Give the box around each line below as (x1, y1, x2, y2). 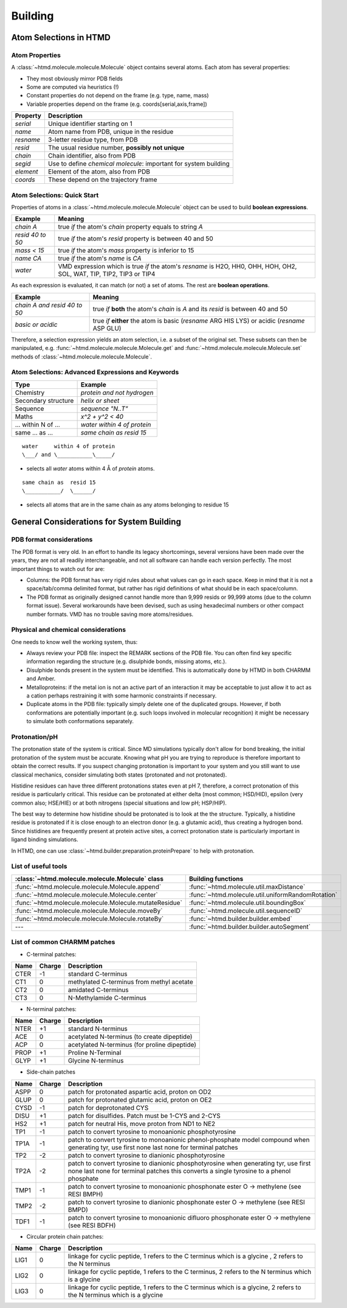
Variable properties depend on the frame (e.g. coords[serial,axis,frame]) (26, 100, 208, 108)
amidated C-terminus (67, 985, 129, 994)
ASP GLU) (92, 324, 122, 332)
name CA (15, 254, 42, 263)
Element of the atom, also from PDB (47, 167, 150, 176)
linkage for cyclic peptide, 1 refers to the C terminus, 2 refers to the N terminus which (67, 1268, 312, 1276)
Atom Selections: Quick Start (11, 191, 99, 199)
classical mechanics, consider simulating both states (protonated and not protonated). (11, 771, 227, 778)
